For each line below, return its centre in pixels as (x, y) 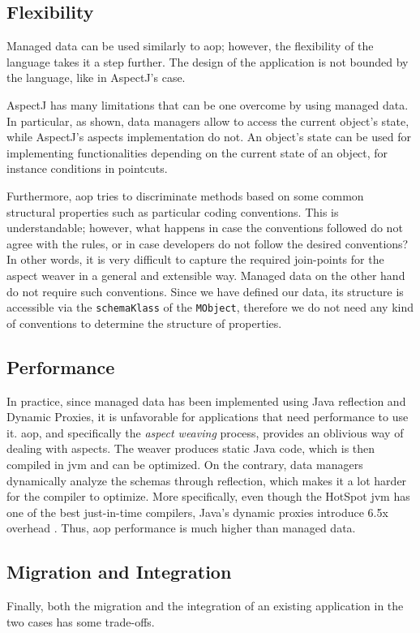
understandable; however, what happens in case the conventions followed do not (205, 228)
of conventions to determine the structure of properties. (144, 323)
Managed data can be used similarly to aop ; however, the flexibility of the (190, 46)
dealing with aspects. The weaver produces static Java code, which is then (191, 448)
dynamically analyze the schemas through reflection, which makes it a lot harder (207, 480)
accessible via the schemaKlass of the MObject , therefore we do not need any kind (210, 307)
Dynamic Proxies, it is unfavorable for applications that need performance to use (208, 417)
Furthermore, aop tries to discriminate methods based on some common (185, 195)
